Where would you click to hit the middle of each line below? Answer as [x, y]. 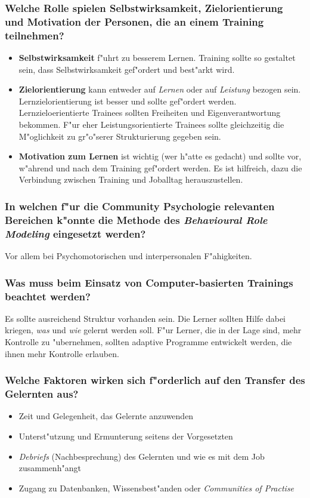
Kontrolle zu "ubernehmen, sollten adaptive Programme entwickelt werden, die [148, 341]
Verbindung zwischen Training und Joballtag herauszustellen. [131, 179]
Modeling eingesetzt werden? [75, 233]
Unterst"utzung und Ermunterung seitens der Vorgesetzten [126, 436]
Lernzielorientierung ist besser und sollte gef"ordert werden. [128, 101]
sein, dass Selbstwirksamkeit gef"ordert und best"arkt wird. [127, 69]
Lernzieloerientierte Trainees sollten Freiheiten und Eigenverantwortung [150, 113]
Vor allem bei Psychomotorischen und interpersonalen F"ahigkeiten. [128, 256]
